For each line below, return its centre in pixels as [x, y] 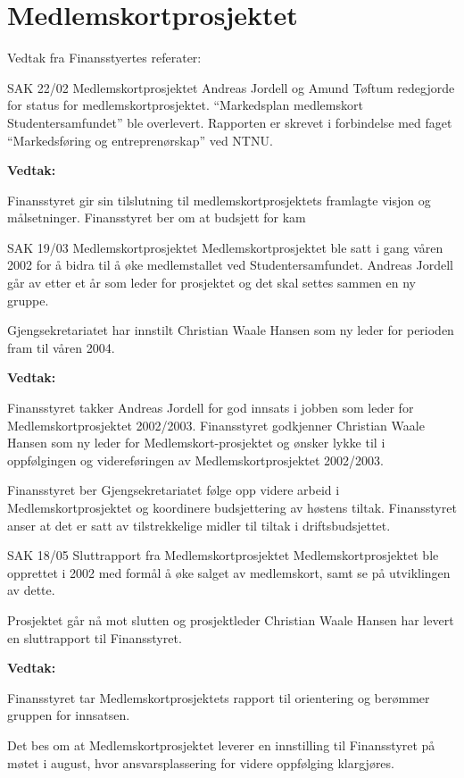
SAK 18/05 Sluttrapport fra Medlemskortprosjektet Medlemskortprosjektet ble [223, 555]
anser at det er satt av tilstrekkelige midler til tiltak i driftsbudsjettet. [199, 525]
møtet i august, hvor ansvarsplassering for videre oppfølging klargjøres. [201, 762]
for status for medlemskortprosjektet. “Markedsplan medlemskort [185, 105]
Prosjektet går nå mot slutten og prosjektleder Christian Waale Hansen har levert [231, 619]
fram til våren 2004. [61, 347]
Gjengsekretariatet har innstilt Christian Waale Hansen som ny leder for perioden [231, 330]
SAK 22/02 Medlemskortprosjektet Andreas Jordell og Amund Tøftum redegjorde [231, 87]
